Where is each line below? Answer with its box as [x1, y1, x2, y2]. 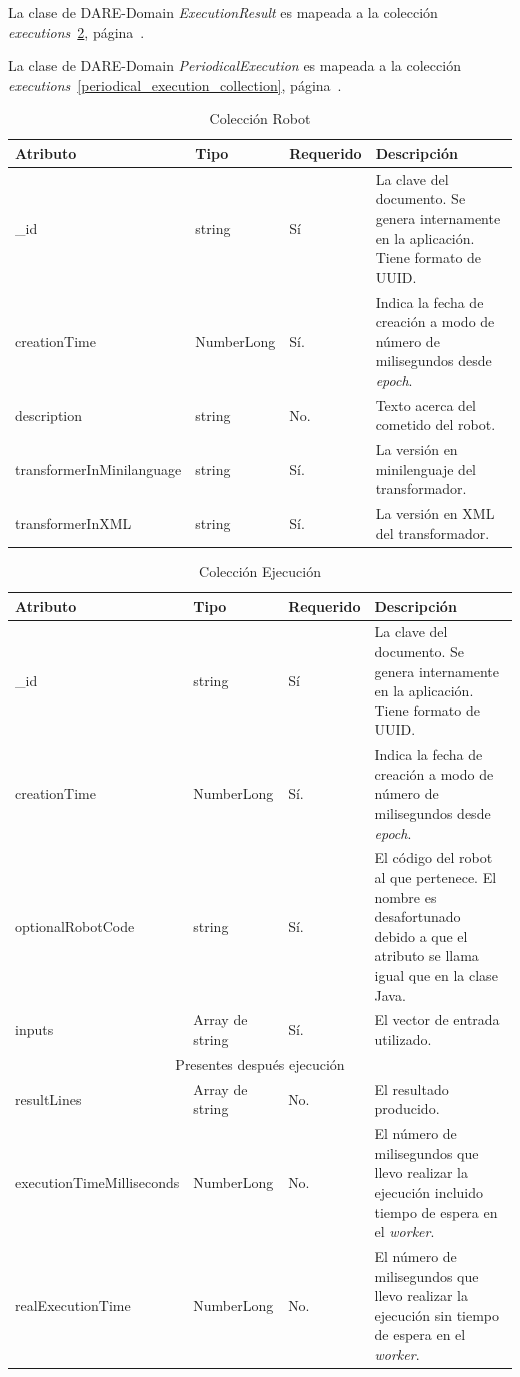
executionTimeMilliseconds [15, 1172, 180, 1193]
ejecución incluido [374, 1181, 484, 1202]
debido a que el [374, 925, 468, 946]
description [15, 404, 83, 425]
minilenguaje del [375, 458, 477, 479]
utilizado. [374, 1029, 432, 1050]
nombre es [374, 886, 437, 907]
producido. [374, 1098, 440, 1119]
